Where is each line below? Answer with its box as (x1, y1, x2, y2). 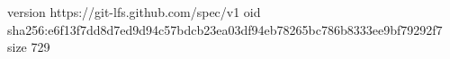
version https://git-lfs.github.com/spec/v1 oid (7, 3, 261, 21)
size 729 (7, 38, 50, 56)
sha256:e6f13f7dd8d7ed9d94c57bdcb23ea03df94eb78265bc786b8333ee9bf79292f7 (7, 20, 443, 38)
